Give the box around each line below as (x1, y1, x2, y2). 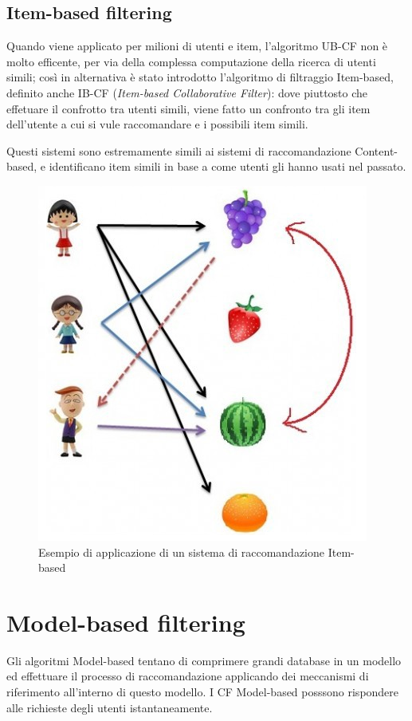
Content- (355, 142, 398, 159)
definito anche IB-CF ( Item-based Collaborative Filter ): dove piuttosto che (6, 84, 368, 100)
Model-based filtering (6, 605, 245, 638)
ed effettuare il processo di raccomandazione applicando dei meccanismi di (6, 668, 369, 684)
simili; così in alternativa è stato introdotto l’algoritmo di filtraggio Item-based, (6, 69, 394, 85)
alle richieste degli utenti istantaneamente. (6, 699, 213, 715)
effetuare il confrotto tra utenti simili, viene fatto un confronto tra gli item (6, 100, 371, 116)
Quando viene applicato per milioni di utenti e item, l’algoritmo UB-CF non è (6, 37, 388, 54)
